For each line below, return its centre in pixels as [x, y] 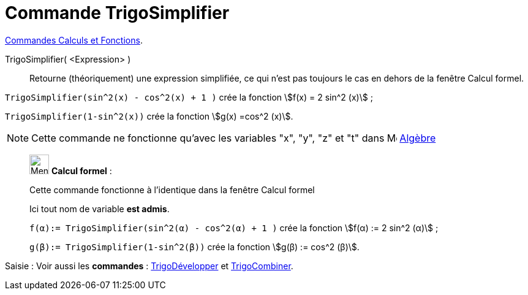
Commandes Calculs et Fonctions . [74, 40]
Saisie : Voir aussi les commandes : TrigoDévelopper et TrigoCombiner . [149, 266]
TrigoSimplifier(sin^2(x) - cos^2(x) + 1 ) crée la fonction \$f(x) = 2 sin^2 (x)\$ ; [189, 97]
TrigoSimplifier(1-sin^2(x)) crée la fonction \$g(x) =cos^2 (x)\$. [149, 116]
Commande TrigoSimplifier [117, 13]
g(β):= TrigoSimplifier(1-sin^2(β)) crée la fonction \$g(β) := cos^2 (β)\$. [194, 247]
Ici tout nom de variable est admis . [100, 209]
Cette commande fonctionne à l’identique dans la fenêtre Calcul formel [172, 190]
